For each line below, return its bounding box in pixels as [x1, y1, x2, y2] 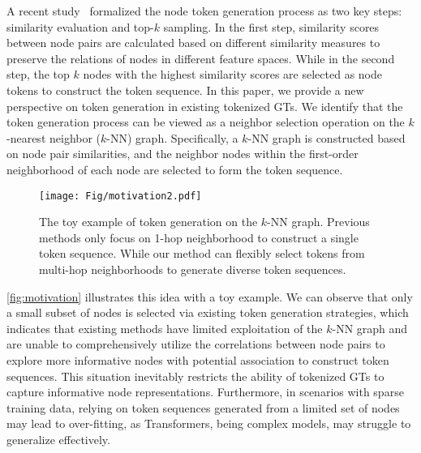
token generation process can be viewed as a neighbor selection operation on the [6, 113, 405, 130]
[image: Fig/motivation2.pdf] [39, 190, 202, 202]
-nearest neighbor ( [6, 129, 101, 146]
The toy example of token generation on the [39, 213, 258, 230]
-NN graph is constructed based [247, 129, 406, 146]
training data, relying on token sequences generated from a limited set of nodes [6, 399, 400, 416]
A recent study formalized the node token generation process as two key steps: [6, 2, 402, 19]
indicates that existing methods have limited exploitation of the [6, 319, 323, 336]
